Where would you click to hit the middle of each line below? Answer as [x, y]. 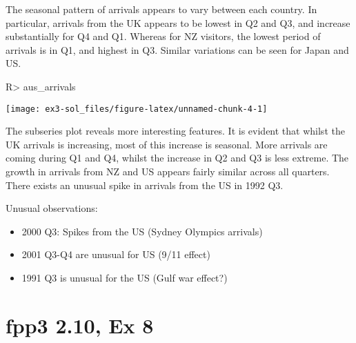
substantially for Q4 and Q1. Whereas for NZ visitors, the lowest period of [163, 36]
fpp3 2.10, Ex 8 [80, 325]
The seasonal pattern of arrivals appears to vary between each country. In [161, 9]
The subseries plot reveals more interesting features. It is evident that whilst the [175, 131]
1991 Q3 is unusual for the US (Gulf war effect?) [125, 277]
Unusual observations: [52, 208]
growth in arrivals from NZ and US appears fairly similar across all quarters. [168, 171]
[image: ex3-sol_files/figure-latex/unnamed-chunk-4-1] [137, 109]
